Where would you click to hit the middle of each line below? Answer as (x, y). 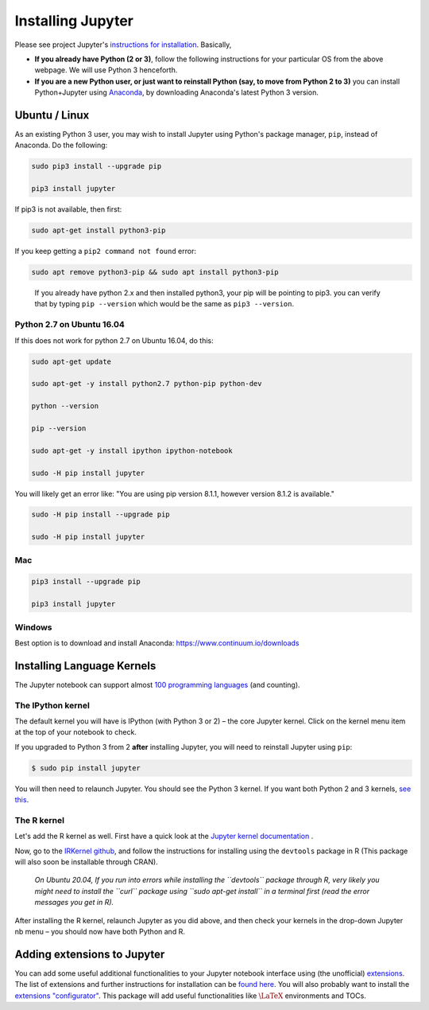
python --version (65, 406)
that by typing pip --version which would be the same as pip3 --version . (164, 304)
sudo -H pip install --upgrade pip (100, 515)
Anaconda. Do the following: (61, 145)
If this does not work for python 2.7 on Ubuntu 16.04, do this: (114, 340)
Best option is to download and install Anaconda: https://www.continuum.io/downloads (157, 643)
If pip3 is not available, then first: (68, 209)
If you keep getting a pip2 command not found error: (105, 252)
